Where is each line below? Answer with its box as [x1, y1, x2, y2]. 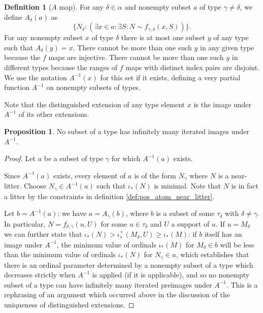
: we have [57, 208, 87, 218]
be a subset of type [44, 153, 104, 164]
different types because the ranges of [4, 61, 118, 72]
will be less [220, 239, 254, 249]
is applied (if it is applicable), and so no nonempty [92, 269, 250, 280]
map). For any [59, 2, 104, 12]
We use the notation [4, 72, 67, 82]
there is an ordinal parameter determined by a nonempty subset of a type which [4, 259, 253, 270]
